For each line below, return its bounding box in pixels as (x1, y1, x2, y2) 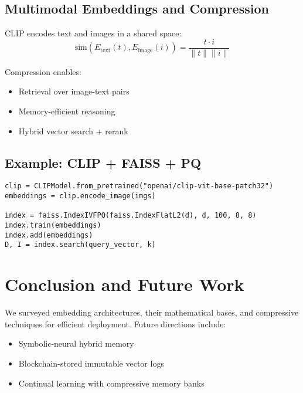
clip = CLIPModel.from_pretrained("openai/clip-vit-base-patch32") (5, 182, 274, 191)
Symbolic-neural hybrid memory (18, 337, 134, 350)
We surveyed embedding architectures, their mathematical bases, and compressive (5, 306, 299, 319)
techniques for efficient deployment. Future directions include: (5, 317, 226, 330)
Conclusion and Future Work (5, 272, 244, 296)
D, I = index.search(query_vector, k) (5, 240, 156, 249)
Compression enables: (5, 65, 81, 77)
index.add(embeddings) (5, 231, 93, 239)
